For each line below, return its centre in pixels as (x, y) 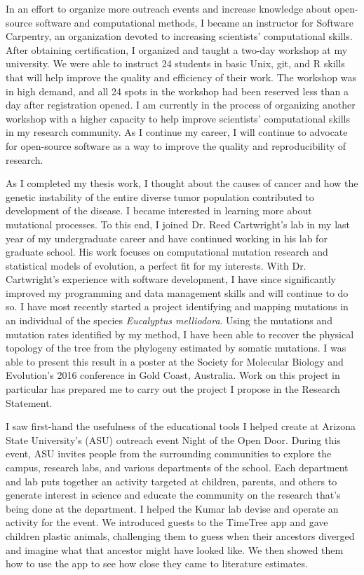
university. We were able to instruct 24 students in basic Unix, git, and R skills (175, 63)
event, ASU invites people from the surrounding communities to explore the (169, 453)
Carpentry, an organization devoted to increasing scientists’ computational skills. (179, 36)
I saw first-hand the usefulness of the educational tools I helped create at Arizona (181, 426)
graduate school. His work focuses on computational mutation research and (167, 252)
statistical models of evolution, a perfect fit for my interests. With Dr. (156, 265)
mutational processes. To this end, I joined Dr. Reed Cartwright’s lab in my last (178, 224)
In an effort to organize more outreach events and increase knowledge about (169, 8)
